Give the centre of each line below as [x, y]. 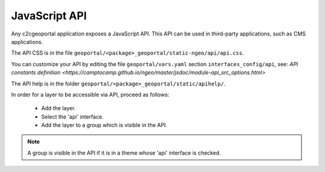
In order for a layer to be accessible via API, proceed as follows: [90, 94]
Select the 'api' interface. [73, 117]
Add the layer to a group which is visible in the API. [104, 125]
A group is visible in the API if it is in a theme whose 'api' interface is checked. [124, 153]
